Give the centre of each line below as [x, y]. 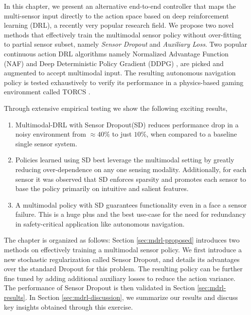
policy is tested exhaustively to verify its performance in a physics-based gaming [124, 82]
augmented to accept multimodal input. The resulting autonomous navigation [120, 73]
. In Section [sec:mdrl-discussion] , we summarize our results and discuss [131, 297]
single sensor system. [46, 143]
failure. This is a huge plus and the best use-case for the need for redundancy [131, 214]
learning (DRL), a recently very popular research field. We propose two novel [119, 25]
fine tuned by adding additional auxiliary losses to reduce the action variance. [120, 278]
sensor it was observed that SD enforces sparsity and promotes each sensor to [131, 179]
